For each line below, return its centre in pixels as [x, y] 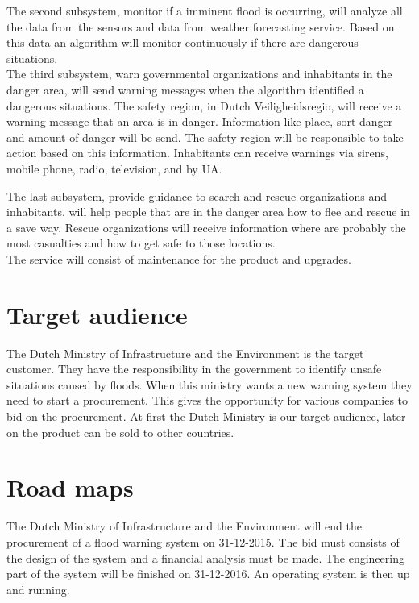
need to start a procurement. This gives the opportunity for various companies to [207, 400]
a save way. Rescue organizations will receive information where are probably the [206, 227]
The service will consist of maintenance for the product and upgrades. [179, 258]
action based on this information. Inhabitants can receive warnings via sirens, [197, 153]
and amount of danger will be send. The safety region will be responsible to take [205, 137]
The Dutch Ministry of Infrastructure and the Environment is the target [185, 353]
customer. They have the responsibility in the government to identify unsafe [194, 369]
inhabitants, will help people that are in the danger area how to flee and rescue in [208, 212]
